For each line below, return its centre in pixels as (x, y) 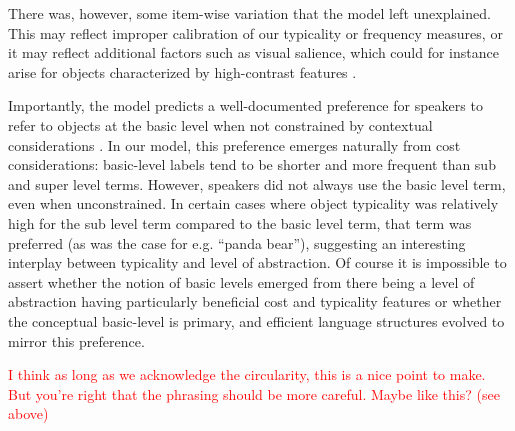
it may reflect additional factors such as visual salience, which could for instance (253, 52)
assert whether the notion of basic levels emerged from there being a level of (241, 281)
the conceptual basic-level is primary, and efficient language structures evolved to (256, 320)
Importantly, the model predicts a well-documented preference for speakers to (245, 105)
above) (28, 413)
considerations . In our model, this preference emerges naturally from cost (234, 144)
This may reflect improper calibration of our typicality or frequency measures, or (255, 32)
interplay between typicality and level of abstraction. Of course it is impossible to (257, 262)
